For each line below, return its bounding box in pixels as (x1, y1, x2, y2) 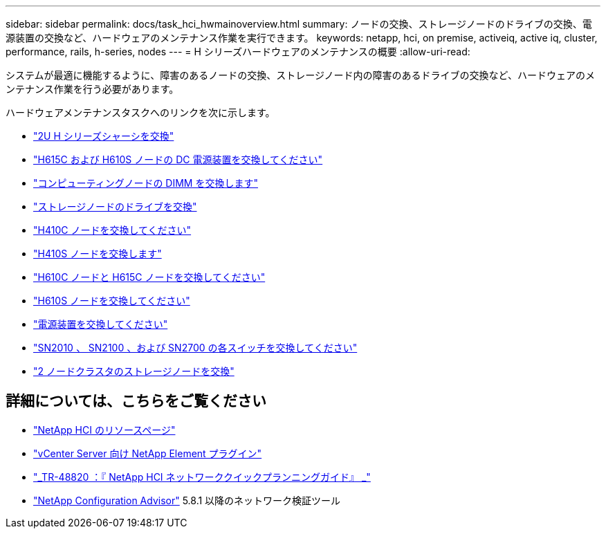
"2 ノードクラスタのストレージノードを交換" (33, 365, 235, 377)
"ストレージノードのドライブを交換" (33, 201, 197, 212)
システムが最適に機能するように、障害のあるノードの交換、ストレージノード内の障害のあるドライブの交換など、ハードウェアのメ (6, 69, 595, 81)
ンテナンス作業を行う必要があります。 (6, 83, 179, 95)
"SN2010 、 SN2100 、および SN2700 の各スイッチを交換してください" (33, 342, 358, 353)
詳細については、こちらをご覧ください (6, 392, 266, 410)
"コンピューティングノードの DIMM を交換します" (33, 177, 258, 189)
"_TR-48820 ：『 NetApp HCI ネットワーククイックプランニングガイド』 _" (33, 470, 371, 483)
